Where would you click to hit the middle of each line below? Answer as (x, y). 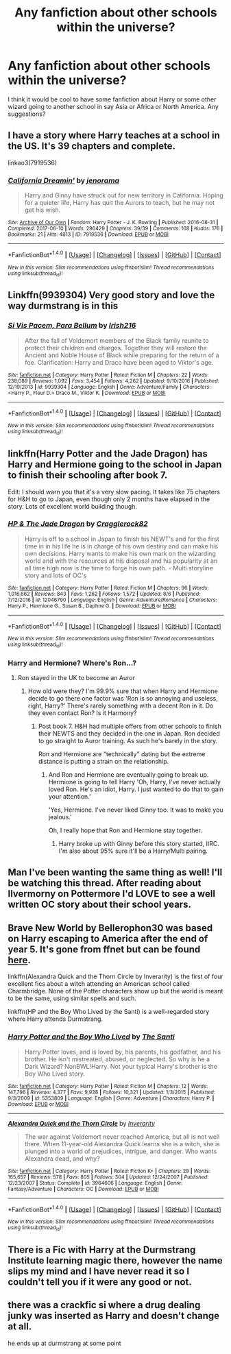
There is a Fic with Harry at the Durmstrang (102, 1249)
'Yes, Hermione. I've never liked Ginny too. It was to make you (136, 810)
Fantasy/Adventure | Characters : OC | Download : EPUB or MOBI (84, 1189)
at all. (20, 1327)
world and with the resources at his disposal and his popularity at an (121, 561)
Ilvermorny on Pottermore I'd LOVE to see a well (111, 894)
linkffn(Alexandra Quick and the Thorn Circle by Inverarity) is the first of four (115, 977)
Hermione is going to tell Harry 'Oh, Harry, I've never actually (135, 782)
